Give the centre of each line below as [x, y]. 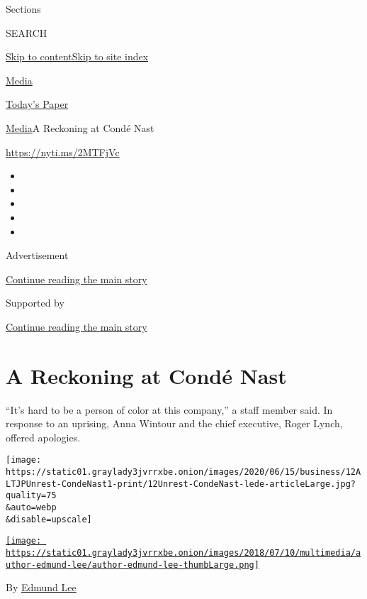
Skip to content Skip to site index [77, 56]
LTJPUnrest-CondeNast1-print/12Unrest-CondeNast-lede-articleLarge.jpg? [181, 484]
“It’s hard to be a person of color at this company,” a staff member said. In [169, 409]
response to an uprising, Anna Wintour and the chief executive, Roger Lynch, [174, 423]
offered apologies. [43, 437]
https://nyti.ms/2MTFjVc [63, 152]
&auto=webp [31, 508]
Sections [23, 9]
